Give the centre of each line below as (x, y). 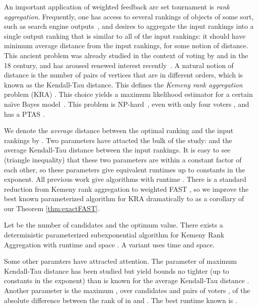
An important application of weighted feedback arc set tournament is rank (117, 6)
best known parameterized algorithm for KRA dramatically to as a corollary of (124, 198)
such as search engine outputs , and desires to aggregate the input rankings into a (129, 26)
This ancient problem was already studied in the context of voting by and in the (126, 55)
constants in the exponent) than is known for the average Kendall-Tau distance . (127, 280)
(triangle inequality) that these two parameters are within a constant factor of (123, 159)
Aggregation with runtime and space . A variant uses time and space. (109, 244)
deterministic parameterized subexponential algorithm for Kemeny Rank (114, 235)
